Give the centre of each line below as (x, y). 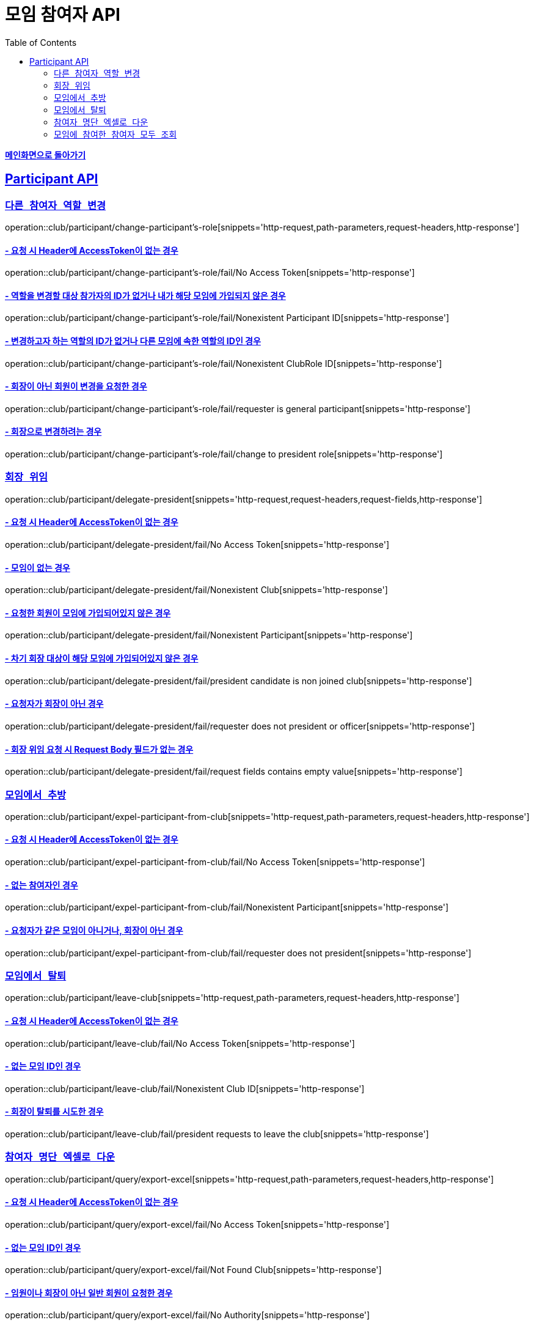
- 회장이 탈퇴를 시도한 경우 (54, 1112)
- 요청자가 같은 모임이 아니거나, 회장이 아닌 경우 (94, 930)
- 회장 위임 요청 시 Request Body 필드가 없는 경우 (99, 749)
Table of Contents (41, 42)
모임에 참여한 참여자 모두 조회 (115, 134)
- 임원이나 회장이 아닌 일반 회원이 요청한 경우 (89, 1293)
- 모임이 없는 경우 (38, 567)
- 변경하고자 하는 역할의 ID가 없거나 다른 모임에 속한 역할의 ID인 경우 (133, 341)
